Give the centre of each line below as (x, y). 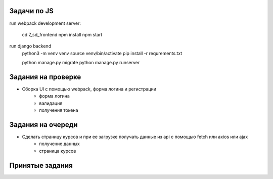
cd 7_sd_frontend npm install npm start (62, 34)
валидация (51, 103)
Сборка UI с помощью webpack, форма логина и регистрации (89, 89)
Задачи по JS (32, 11)
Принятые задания (41, 165)
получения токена (59, 110)
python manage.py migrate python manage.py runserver (81, 63)
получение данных (60, 144)
